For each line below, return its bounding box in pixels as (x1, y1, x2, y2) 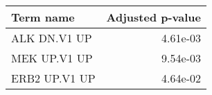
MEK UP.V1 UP (11, 50, 93, 66)
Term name (11, 9, 75, 25)
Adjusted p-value (106, 9, 201, 25)
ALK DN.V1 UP (11, 30, 92, 46)
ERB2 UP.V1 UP (11, 70, 96, 86)
